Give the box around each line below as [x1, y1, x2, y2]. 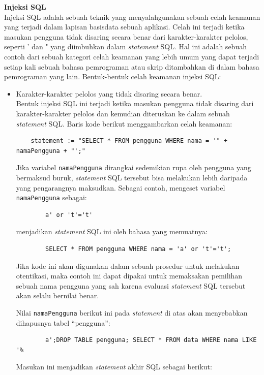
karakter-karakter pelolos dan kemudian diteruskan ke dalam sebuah [16, 108, 230, 118]
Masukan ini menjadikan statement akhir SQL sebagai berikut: [16, 361, 212, 372]
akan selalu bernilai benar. [16, 290, 99, 301]
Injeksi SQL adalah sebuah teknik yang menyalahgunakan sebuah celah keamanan [4, 11, 260, 22]
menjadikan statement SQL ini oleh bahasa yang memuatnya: [16, 226, 208, 237]
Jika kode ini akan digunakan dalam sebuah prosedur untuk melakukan [16, 260, 240, 271]
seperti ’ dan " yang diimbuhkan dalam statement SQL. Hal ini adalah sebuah [4, 41, 247, 52]
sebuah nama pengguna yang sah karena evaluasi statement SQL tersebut [16, 280, 246, 291]
